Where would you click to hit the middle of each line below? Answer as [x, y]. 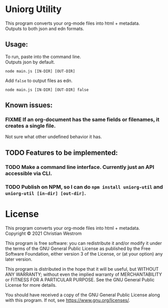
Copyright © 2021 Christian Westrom [44, 233]
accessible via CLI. [29, 173]
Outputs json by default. [30, 62]
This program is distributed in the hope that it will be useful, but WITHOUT [82, 269]
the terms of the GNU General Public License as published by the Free [78, 249]
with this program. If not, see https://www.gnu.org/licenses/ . [68, 300]
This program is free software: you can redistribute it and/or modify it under [83, 243]
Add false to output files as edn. [39, 80]
